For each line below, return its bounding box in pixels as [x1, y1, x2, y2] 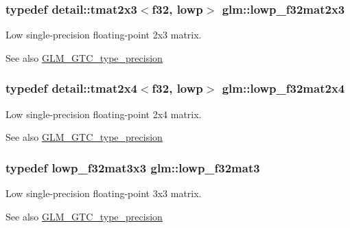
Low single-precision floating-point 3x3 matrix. [5, 186, 202, 201]
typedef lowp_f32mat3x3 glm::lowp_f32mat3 [5, 159, 260, 176]
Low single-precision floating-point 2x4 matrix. [5, 106, 202, 121]
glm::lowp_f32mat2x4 [222, 80, 345, 97]
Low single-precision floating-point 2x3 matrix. [5, 27, 202, 42]
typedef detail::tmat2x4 [5, 80, 137, 97]
